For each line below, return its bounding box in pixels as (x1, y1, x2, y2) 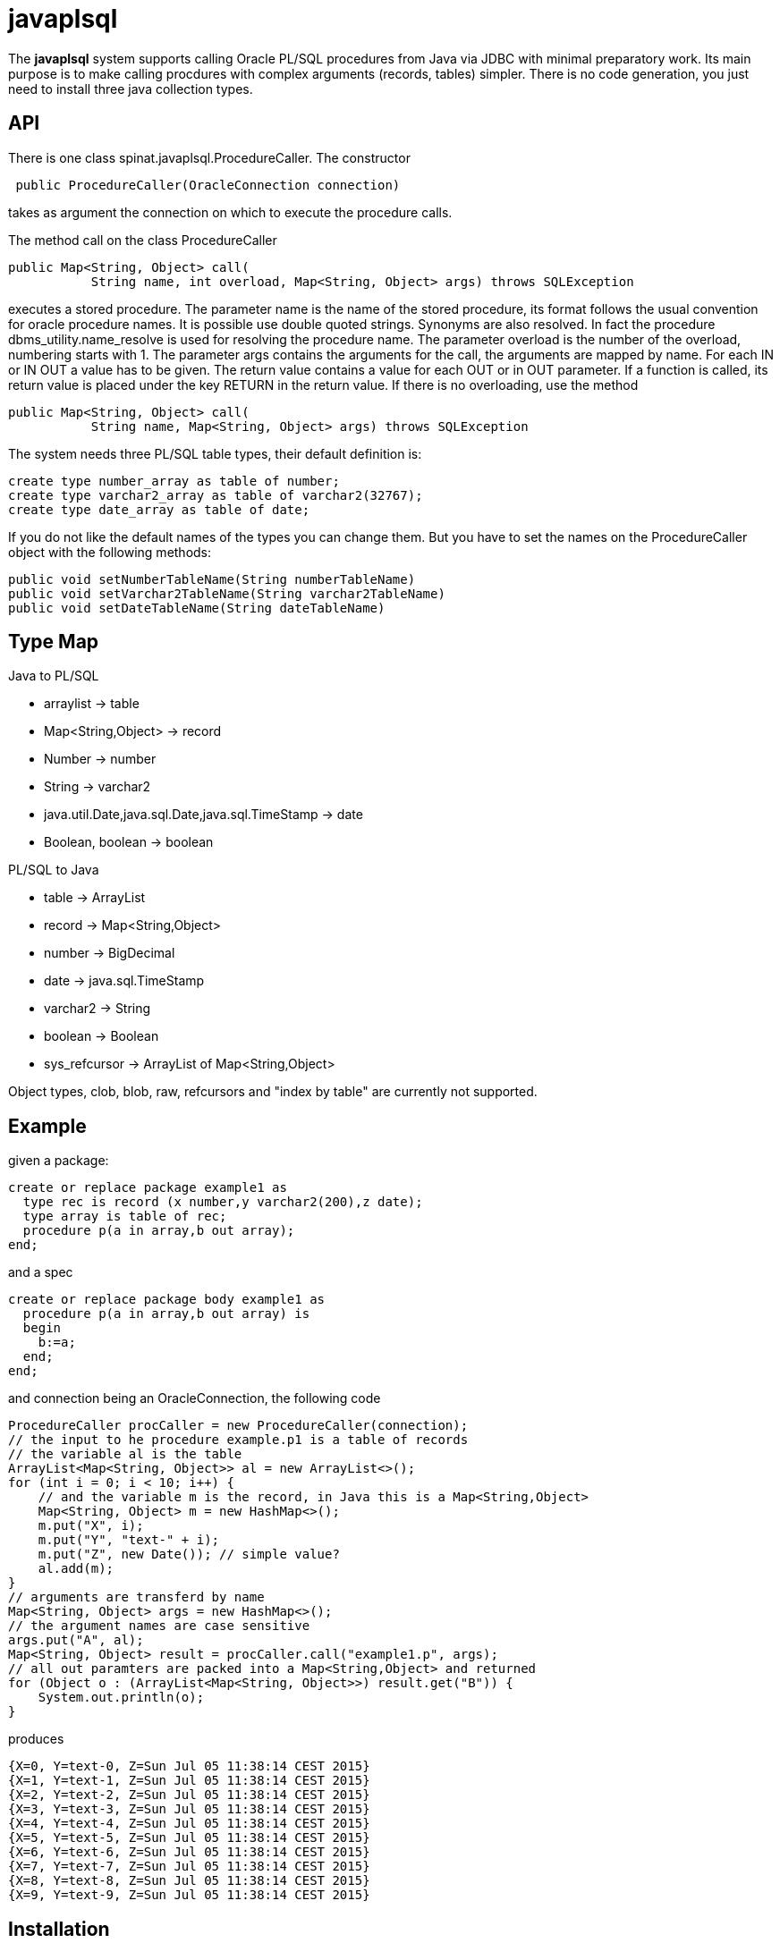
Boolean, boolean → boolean (44, 834, 214, 850)
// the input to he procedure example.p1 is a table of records (8, 1432, 469, 1448)
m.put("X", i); (38, 1518, 144, 1533)
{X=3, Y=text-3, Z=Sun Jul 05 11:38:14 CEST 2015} (8, 1802, 370, 1817)
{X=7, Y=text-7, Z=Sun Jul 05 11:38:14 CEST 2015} (8, 1859, 370, 1874)
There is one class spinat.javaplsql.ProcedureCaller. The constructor (8, 149, 411, 165)
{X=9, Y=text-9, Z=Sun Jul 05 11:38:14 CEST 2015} (8, 1888, 370, 1903)
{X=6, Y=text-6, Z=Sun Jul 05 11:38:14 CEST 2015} (8, 1845, 370, 1860)
